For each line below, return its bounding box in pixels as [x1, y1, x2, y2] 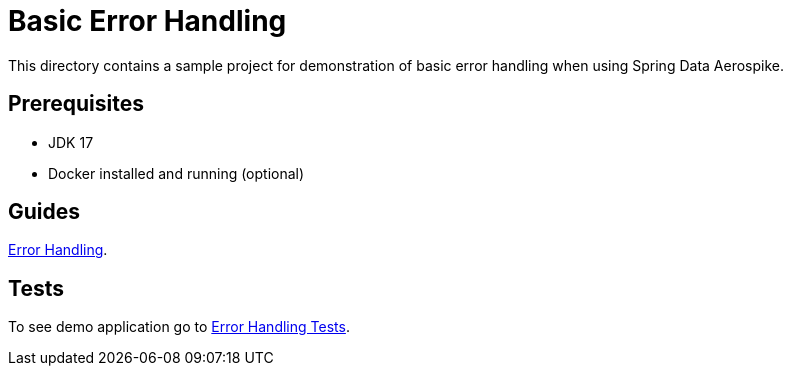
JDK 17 [48, 133, 94, 151]
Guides [8, 199, 81, 225]
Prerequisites [8, 91, 144, 117]
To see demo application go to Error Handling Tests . [8, 318, 350, 336]
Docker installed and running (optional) [48, 164, 305, 182]
